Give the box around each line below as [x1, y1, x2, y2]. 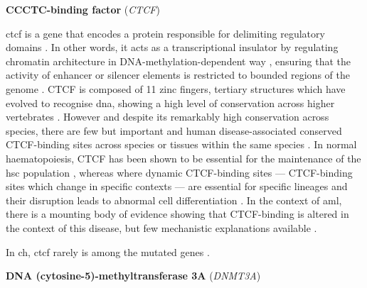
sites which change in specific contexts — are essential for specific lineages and [6, 179, 348, 194]
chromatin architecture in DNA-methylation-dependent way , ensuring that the [6, 53, 351, 68]
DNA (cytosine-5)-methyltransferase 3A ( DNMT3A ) [6, 268, 261, 283]
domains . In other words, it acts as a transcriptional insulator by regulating [6, 40, 339, 55]
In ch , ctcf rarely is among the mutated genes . [6, 244, 210, 259]
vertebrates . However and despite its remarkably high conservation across [6, 109, 329, 124]
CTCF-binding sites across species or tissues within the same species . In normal [6, 137, 357, 152]
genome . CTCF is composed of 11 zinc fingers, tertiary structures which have [6, 81, 346, 96]
